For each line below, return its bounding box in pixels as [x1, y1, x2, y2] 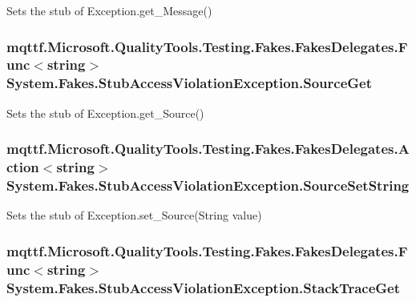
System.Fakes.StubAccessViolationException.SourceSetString [6, 175, 410, 195]
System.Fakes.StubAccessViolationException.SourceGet [6, 73, 372, 93]
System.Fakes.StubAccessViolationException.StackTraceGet [6, 277, 401, 297]
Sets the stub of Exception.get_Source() [6, 104, 204, 121]
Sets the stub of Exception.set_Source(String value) [6, 207, 262, 223]
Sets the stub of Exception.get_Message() [6, 2, 212, 18]
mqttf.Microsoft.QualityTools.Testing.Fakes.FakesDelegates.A [6, 139, 410, 159]
